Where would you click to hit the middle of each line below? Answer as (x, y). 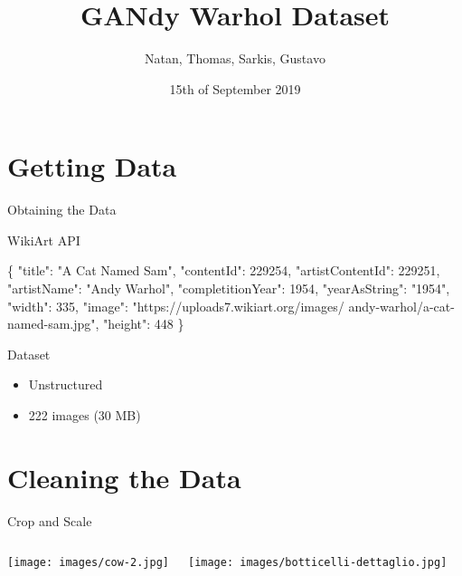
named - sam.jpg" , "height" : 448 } (96, 324)
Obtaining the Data (62, 210)
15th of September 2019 (235, 88)
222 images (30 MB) (85, 415)
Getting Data (92, 166)
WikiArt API (44, 240)
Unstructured (66, 384)
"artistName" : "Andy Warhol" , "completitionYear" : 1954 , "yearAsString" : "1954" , (229, 288)
